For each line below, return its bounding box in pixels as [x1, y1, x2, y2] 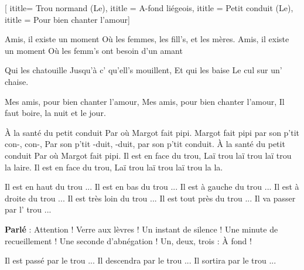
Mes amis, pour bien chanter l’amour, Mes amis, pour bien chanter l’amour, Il [5, 95, 285, 107]
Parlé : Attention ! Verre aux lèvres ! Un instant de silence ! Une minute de [5, 223, 278, 235]
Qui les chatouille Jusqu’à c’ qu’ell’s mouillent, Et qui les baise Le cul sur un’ [5, 64, 282, 76]
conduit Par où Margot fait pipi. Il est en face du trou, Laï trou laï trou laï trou [5, 149, 292, 161]
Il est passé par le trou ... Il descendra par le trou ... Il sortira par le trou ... [5, 254, 276, 266]
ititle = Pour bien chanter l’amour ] [5, 13, 130, 25]
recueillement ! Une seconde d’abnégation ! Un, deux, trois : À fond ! [5, 234, 252, 247]
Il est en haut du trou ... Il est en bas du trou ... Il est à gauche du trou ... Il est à [5, 180, 299, 193]
